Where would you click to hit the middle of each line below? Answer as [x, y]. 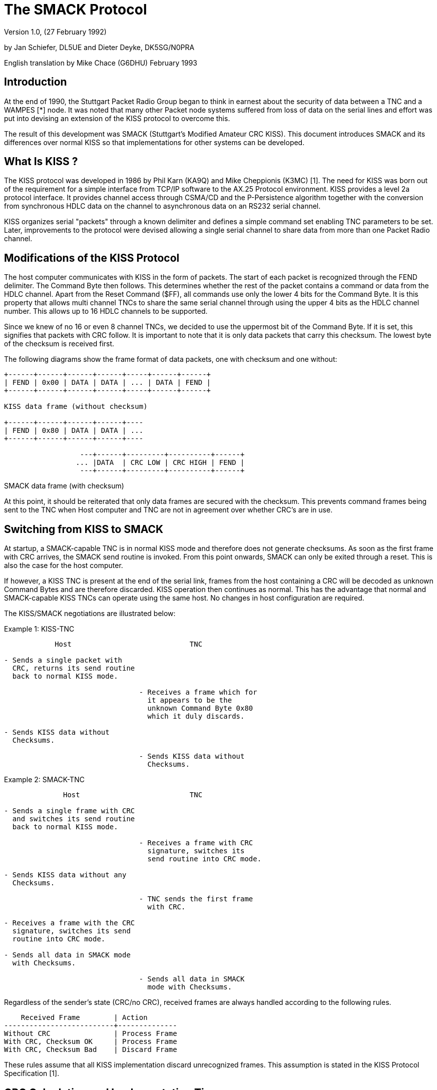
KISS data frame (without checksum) [76, 407]
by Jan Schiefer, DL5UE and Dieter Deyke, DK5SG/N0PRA [99, 47]
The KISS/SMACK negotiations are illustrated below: [90, 614]
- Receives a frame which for [198, 692]
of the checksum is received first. [59, 344]
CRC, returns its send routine [74, 668]
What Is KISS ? [41, 162]
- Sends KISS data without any [65, 875]
